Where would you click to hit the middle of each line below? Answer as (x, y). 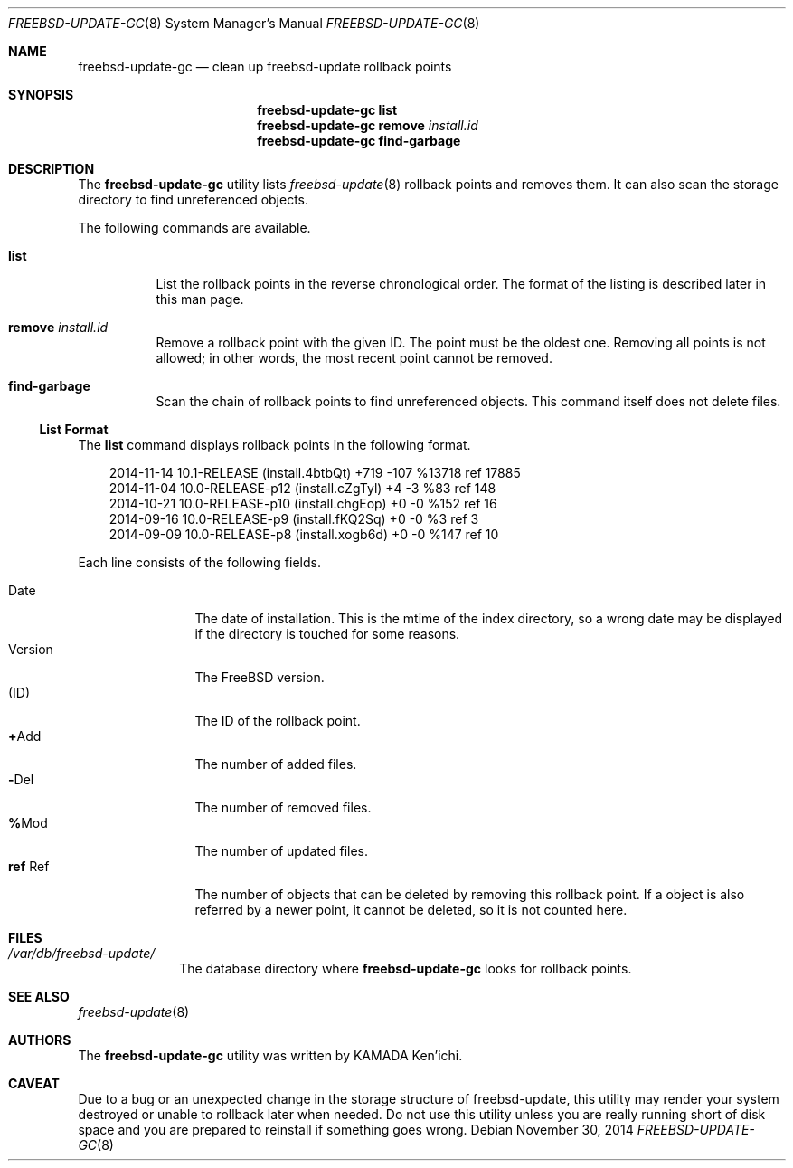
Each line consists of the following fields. (199, 562)
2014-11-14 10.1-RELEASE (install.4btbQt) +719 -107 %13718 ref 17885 (315, 473)
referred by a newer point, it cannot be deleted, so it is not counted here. (411, 910)
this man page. (200, 299)
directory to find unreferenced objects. (194, 199)
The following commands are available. (194, 228)
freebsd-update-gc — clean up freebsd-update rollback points (265, 66)
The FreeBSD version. (260, 677)
